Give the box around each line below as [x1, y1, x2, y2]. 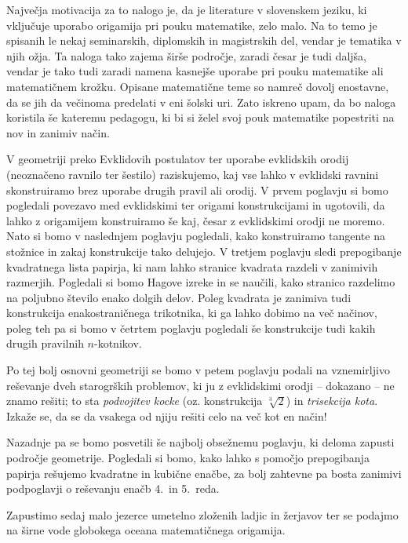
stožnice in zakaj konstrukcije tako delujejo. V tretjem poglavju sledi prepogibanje [6, 242, 402, 259]
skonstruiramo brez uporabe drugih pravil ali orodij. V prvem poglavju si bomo [6, 181, 388, 198]
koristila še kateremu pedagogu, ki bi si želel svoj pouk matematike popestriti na [6, 109, 395, 126]
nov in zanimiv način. [6, 124, 110, 140]
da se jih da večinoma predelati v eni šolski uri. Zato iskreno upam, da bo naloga [6, 93, 396, 110]
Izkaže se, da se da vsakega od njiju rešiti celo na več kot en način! [6, 407, 327, 424]
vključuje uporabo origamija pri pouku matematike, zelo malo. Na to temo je [6, 16, 377, 33]
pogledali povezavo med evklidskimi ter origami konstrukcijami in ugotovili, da [6, 197, 385, 213]
